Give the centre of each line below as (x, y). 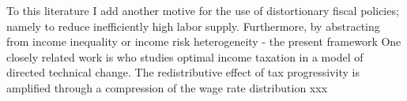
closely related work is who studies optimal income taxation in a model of (185, 56)
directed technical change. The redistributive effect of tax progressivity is (183, 72)
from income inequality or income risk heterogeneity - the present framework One (204, 41)
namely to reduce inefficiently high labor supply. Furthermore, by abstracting (193, 26)
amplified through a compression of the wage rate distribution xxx (167, 87)
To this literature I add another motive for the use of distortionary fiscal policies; (203, 10)
